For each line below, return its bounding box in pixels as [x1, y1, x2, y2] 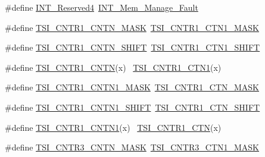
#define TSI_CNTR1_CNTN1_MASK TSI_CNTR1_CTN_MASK [5, 81, 260, 93]
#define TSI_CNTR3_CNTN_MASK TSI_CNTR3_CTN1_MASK [5, 141, 260, 153]
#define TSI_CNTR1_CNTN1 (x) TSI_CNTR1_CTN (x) [5, 121, 222, 133]
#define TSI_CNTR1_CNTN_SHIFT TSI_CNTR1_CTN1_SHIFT [5, 41, 260, 54]
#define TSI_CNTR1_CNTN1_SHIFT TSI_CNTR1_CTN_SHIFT [5, 101, 260, 113]
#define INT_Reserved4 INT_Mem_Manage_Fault [5, 1, 198, 13]
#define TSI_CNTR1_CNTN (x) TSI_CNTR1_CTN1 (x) [5, 61, 222, 73]
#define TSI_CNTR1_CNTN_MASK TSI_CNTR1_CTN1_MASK [5, 21, 260, 33]
